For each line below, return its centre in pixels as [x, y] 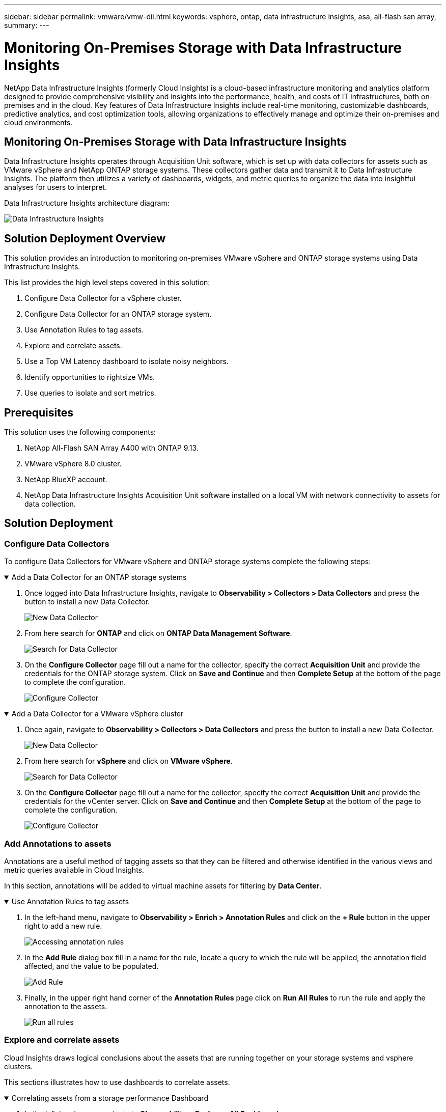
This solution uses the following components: [80, 432]
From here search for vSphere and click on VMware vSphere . [129, 761]
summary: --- [27, 25]
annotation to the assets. [66, 1006]
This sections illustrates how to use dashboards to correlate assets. [117, 1082]
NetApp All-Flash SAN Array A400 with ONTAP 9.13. [111, 448]
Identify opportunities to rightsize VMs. [90, 377]
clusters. [19, 1066]
